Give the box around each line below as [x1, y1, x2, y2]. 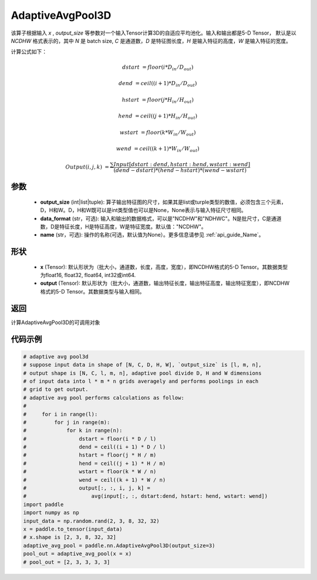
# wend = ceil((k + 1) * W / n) [23, 476, 166, 483]
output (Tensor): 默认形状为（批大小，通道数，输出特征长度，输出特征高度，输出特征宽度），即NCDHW [40, 279, 290, 287]
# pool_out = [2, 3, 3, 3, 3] [23, 558, 110, 565]
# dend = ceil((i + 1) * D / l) [23, 444, 166, 450]
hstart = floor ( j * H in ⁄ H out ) [122, 96, 194, 104]
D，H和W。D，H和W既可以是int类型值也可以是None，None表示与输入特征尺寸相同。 [40, 207, 247, 214]
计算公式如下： [11, 48, 47, 55]
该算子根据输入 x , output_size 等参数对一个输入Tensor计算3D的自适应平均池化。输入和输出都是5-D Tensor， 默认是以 [11, 29, 296, 36]
